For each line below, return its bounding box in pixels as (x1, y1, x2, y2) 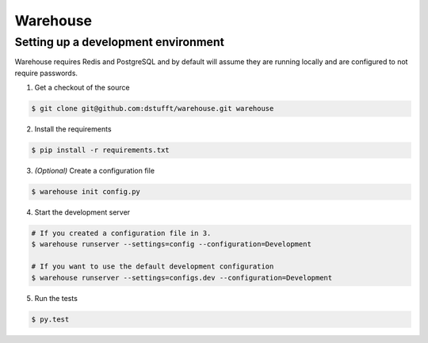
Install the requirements (34, 124, 112, 134)
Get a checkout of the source (34, 83, 130, 93)
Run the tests (34, 293, 78, 303)
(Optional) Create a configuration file (34, 166, 155, 176)
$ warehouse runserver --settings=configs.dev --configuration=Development (31, 273, 333, 282)
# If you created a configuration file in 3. (31, 229, 212, 238)
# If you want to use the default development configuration (31, 262, 274, 271)
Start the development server (34, 208, 131, 217)
